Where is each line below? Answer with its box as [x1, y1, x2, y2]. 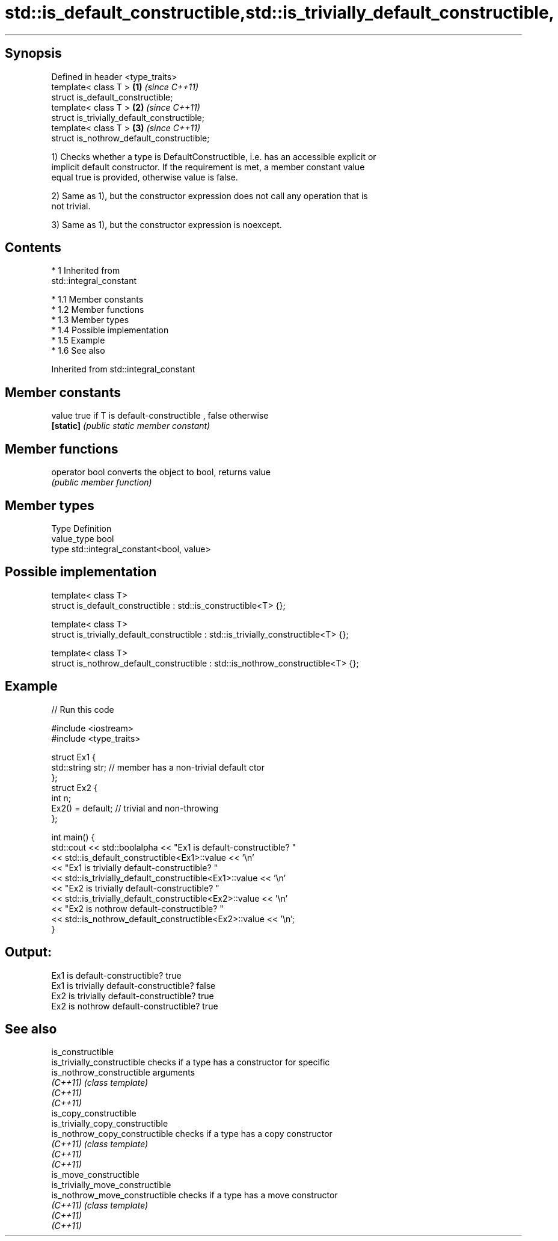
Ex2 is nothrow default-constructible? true [51, 1000, 218, 1011]
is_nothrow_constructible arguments [51, 1067, 195, 1078]
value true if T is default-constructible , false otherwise [51, 410, 269, 421]
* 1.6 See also [51, 345, 105, 356]
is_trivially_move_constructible [51, 1180, 171, 1190]
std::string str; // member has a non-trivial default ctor [51, 762, 265, 772]
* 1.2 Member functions [51, 304, 144, 315]
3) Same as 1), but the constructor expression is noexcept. [51, 219, 282, 230]
